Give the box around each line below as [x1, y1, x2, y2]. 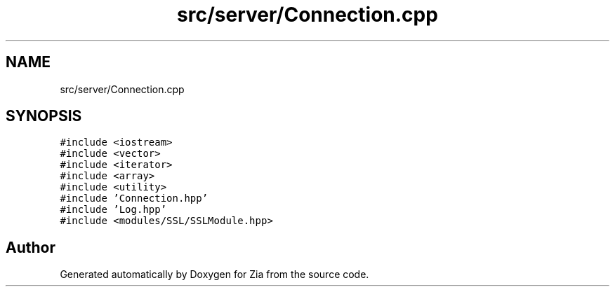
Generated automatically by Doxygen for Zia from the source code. [60, 268, 369, 281]
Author [6, 238, 55, 256]
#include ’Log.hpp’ [60, 204, 167, 216]
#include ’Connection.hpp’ [60, 193, 209, 204]
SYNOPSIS [6, 107, 82, 125]
